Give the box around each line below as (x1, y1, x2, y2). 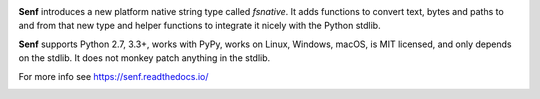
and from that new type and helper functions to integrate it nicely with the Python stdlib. (18, 20, 381, 32)
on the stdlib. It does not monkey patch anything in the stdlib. (18, 52, 271, 64)
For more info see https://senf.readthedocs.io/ (18, 70, 209, 82)
